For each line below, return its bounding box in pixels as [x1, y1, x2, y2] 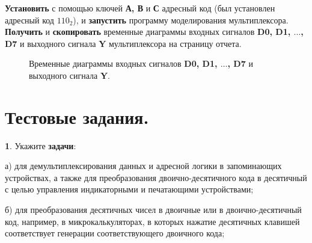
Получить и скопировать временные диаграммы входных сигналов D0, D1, [5, 25, 291, 38]
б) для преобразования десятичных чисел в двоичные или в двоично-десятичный [5, 203, 302, 216]
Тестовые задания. [5, 104, 149, 129]
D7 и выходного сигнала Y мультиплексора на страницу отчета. [5, 37, 242, 49]
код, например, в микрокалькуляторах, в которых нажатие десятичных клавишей [5, 215, 300, 227]
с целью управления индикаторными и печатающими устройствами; [5, 183, 254, 195]
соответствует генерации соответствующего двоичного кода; [5, 227, 225, 239]
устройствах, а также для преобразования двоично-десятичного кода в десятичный [5, 171, 307, 183]
